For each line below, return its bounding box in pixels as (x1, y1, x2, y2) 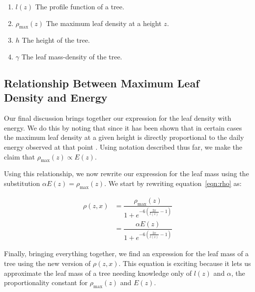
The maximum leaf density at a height (46, 18, 162, 28)
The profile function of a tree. (35, 1, 124, 11)
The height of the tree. (22, 35, 90, 45)
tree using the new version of (4, 258, 91, 268)
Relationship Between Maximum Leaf (4, 75, 199, 90)
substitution (4, 178, 40, 188)
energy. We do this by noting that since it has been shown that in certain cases (4, 122, 242, 133)
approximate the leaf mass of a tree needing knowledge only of (4, 267, 192, 278)
